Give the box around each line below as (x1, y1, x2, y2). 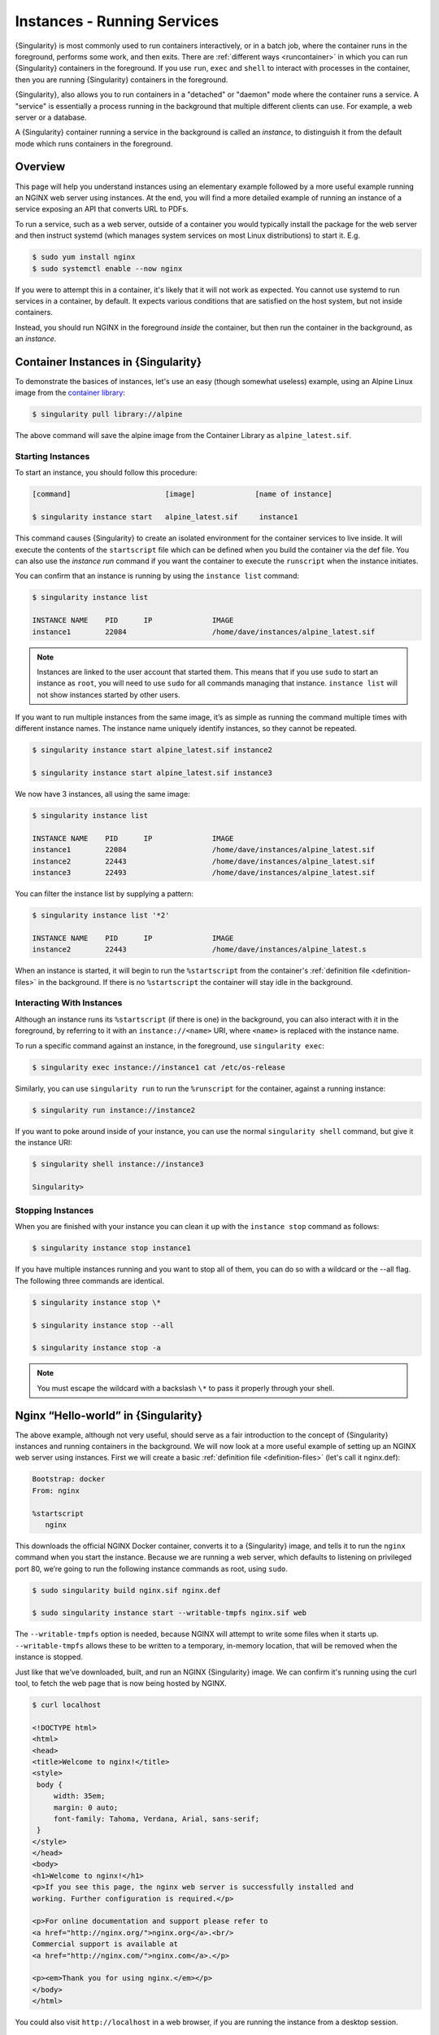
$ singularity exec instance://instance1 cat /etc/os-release (32, 1062, 285, 1072)
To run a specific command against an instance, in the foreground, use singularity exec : (15, 1040, 325, 1050)
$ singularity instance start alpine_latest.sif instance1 (32, 513, 298, 522)
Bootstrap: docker (32, 1474, 106, 1484)
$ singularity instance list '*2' (32, 911, 170, 920)
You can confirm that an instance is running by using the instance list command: (15, 571, 300, 581)
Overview (15, 160, 66, 174)
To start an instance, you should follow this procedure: (15, 468, 198, 478)
